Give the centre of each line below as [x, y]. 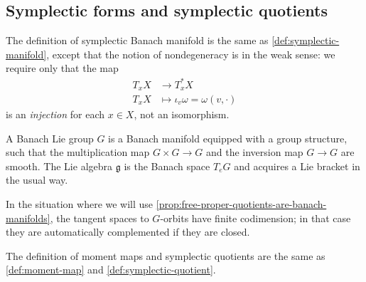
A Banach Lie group [50, 138]
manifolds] [28, 218]
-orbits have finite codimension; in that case [255, 218]
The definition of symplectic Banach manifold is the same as [137, 40]
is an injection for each [55, 114]
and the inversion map [254, 152]
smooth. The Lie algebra [59, 166]
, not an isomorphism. [182, 114]
